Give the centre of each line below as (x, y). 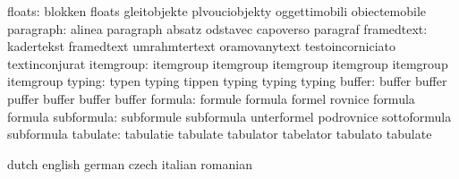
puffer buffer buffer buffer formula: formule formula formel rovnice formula (211, 98)
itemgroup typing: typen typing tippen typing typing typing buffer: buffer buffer (227, 81)
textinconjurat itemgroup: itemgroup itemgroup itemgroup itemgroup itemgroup (228, 63)
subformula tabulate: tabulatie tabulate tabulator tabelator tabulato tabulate (220, 134)
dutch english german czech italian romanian (130, 163)
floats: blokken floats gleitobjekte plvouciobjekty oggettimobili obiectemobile (217, 11)
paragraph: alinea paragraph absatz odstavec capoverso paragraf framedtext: (217, 28)
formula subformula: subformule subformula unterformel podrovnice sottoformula (229, 116)
